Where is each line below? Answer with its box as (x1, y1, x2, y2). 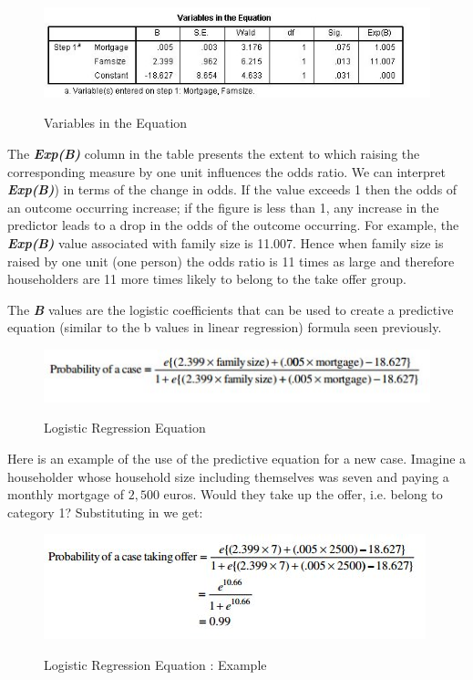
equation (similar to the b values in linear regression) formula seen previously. (7, 318, 442, 337)
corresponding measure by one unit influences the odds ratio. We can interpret (7, 162, 446, 181)
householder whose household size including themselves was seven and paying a (7, 466, 449, 486)
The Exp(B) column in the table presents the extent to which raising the (7, 144, 420, 163)
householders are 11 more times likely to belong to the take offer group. (7, 269, 406, 288)
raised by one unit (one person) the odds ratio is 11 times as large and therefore (7, 251, 455, 270)
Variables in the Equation (44, 113, 188, 132)
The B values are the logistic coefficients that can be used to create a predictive (7, 299, 454, 319)
